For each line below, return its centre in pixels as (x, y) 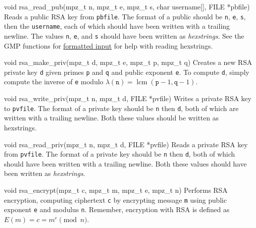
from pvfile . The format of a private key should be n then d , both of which (120, 154)
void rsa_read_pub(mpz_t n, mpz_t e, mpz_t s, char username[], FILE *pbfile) (127, 6)
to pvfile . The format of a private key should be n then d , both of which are (121, 108)
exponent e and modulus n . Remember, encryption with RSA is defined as (117, 209)
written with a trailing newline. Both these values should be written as (111, 118)
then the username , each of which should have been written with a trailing (117, 26)
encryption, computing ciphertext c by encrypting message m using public (115, 199)
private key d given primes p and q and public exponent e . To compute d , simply (127, 72)
